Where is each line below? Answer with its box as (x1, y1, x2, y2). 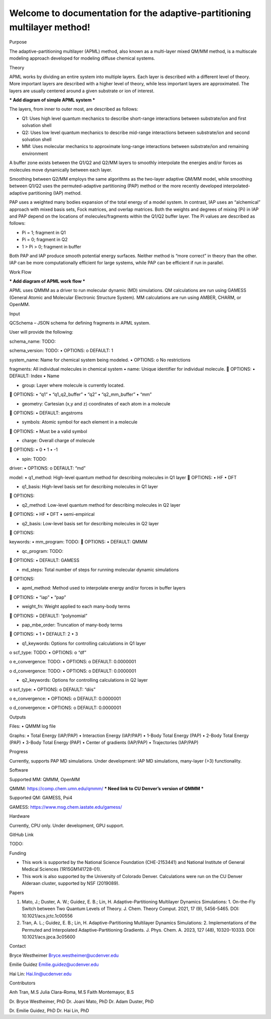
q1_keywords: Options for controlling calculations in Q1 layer (22, 640, 146, 646)
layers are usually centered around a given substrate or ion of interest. (9, 88, 155, 94)
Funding (9, 850, 27, 856)
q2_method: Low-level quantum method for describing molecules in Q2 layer (22, 502, 181, 508)
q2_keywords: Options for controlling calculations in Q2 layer (22, 677, 148, 683)
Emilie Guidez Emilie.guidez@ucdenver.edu (9, 961, 99, 968)
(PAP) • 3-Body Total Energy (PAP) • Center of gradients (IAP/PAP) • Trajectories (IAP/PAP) (9, 739, 199, 745)
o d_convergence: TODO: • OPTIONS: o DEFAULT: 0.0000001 (9, 668, 137, 674)
